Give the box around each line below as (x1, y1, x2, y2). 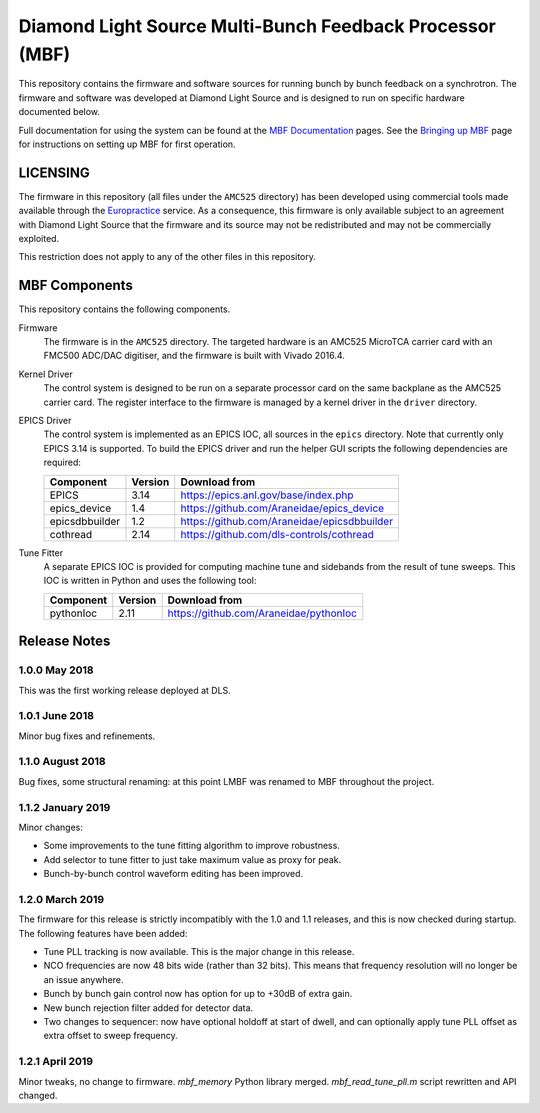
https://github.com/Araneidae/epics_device (180, 501, 385, 515)
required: (43, 456, 82, 469)
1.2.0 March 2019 (18, 892, 105, 906)
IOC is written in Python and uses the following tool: (43, 575, 257, 587)
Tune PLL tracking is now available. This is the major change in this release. (43, 946, 355, 958)
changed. (18, 1089, 58, 1101)
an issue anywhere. (43, 973, 124, 985)
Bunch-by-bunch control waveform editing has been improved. (43, 868, 304, 880)
